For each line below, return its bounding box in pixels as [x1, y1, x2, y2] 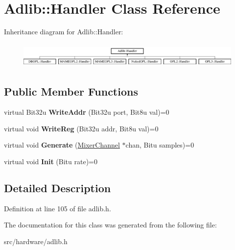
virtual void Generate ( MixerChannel [4, 140, 120, 150]
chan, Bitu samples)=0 [125, 140, 194, 150]
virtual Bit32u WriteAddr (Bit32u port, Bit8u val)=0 [4, 107, 169, 117]
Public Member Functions [4, 84, 138, 99]
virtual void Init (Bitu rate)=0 [4, 156, 97, 166]
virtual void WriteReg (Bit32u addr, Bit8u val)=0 [4, 123, 159, 133]
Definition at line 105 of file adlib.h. [4, 203, 111, 213]
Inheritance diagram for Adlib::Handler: [4, 26, 123, 37]
